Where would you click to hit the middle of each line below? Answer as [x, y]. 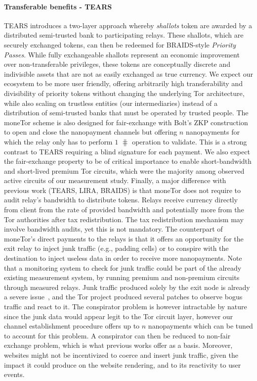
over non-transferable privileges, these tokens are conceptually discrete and [117, 64]
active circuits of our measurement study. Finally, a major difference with [115, 180]
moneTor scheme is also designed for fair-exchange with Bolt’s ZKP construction [126, 122]
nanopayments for [213, 132]
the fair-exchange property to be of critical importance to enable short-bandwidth [128, 161]
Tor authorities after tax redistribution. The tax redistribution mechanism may [124, 219]
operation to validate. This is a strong [190, 141]
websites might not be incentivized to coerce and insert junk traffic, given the [121, 355]
